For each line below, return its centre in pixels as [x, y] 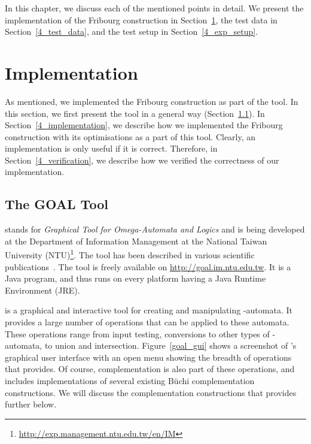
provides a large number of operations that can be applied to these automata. [147, 322]
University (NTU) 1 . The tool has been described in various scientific [130, 254]
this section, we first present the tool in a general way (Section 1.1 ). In [135, 113]
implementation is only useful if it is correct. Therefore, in [111, 148]
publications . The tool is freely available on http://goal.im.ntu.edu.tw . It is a [148, 266]
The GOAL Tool [57, 204]
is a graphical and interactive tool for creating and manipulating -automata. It [149, 310]
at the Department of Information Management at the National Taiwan [136, 241]
